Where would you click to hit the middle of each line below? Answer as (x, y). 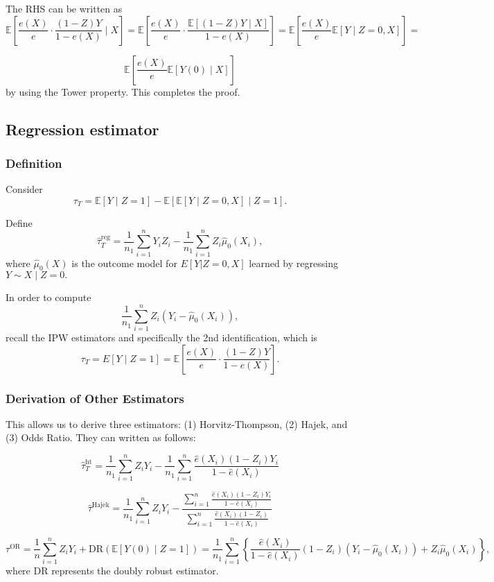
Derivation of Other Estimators (95, 398)
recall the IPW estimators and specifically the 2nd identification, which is (162, 337)
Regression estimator (82, 129)
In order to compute (48, 297)
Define (19, 222)
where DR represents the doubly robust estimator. (112, 571)
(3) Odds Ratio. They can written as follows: (101, 437)
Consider (24, 189)
